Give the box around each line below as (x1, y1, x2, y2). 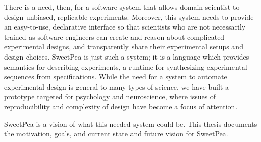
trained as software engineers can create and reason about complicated (4, 31, 225, 42)
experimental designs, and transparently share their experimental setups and (4, 41, 243, 52)
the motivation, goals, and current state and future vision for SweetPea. (4, 128, 228, 139)
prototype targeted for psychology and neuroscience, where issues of (4, 91, 216, 102)
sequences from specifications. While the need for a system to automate (4, 71, 227, 82)
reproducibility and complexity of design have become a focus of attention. (4, 101, 238, 111)
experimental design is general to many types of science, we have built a (4, 81, 229, 92)
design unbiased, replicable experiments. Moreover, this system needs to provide (4, 11, 254, 22)
